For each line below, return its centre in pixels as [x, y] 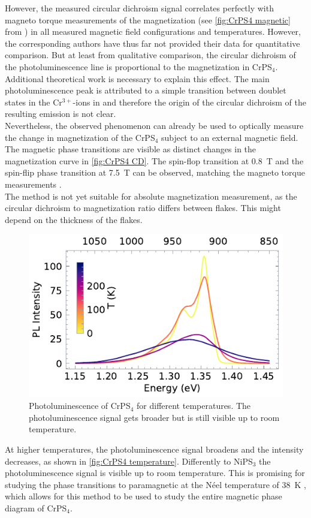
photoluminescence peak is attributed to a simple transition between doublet [146, 90]
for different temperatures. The [194, 406]
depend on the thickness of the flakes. [74, 219]
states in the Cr [34, 102]
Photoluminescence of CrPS [80, 406]
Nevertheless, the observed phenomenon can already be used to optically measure [154, 125]
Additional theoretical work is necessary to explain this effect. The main [137, 78]
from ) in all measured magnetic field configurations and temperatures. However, [153, 31]
